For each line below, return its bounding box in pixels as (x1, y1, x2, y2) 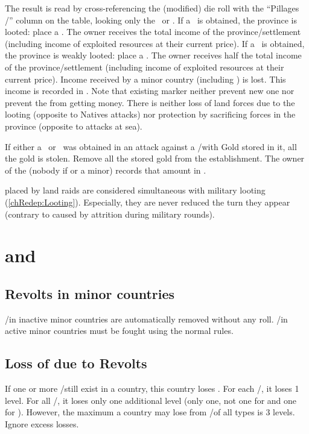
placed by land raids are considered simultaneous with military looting (5, 184, 266, 197)
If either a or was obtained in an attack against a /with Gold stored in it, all (5, 140, 297, 153)
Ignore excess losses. (5, 417, 79, 430)
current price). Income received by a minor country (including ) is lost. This (5, 72, 286, 85)
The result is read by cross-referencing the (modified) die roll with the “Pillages (5, 2, 299, 14)
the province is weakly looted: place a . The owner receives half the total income (5, 49, 302, 61)
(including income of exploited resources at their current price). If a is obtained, (5, 37, 305, 49)
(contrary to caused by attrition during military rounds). (5, 207, 215, 220)
